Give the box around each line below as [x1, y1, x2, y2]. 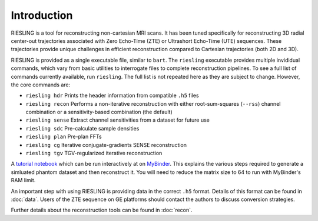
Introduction [11, 9, 73, 22]
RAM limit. [11, 177, 36, 184]
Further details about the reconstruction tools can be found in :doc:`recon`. [11, 206, 193, 214]
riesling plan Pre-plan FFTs [25, 133, 102, 140]
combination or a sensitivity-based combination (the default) [25, 109, 173, 116]
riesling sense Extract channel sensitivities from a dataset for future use [25, 116, 210, 123]
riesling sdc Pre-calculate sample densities [25, 125, 140, 132]
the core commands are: [11, 81, 71, 88]
